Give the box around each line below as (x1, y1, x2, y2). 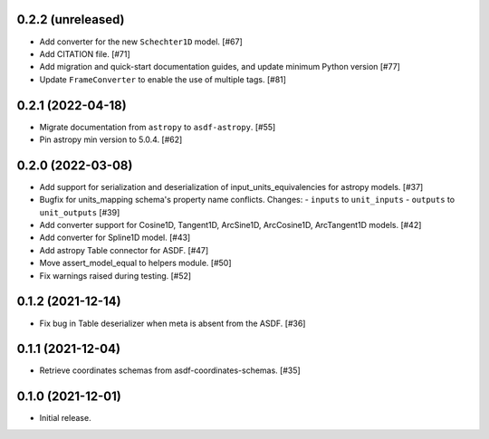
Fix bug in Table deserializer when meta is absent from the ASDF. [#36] (39, 318, 306, 329)
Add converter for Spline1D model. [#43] (39, 232, 191, 243)
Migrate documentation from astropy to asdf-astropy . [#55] (39, 121, 276, 132)
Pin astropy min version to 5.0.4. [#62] (39, 134, 183, 145)
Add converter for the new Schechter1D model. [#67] (39, 36, 244, 47)
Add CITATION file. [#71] (39, 48, 130, 59)
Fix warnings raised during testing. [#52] (39, 270, 192, 281)
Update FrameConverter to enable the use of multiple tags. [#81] (39, 73, 287, 85)
